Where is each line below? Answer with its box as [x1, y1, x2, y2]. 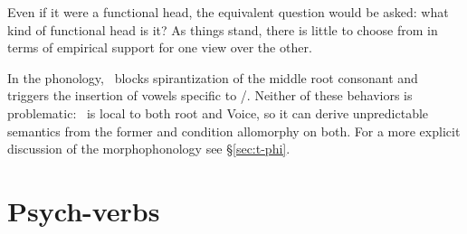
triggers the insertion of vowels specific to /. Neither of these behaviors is [7, 86, 413, 105]
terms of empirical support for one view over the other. [7, 38, 312, 57]
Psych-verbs [7, 192, 160, 229]
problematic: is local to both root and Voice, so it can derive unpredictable [7, 103, 429, 122]
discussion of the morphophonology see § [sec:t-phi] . [7, 139, 291, 158]
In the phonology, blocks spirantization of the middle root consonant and [7, 68, 418, 87]
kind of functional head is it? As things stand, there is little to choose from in [7, 20, 438, 39]
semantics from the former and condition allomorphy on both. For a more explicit [7, 121, 461, 140]
